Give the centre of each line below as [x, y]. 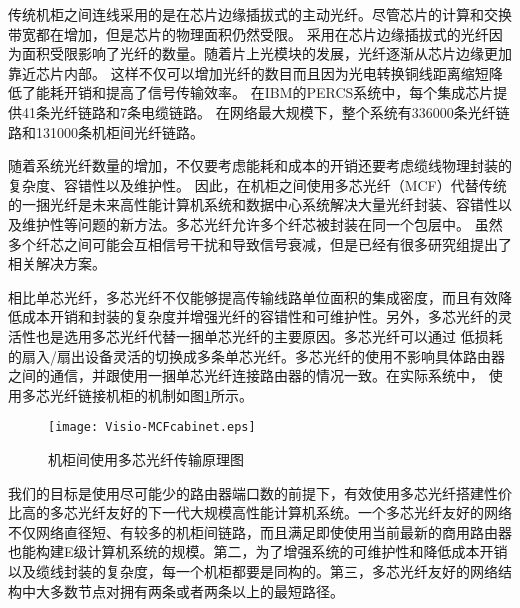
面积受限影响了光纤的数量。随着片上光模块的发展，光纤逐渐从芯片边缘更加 [266, 53]
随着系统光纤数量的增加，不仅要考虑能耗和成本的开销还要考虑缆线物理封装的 [260, 165]
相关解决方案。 [57, 263]
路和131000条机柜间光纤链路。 [106, 131]
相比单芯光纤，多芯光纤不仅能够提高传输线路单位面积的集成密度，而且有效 [253, 296]
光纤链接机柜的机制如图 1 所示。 [151, 394]
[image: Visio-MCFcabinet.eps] [152, 427]
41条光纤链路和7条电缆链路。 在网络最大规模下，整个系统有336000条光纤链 [265, 111]
